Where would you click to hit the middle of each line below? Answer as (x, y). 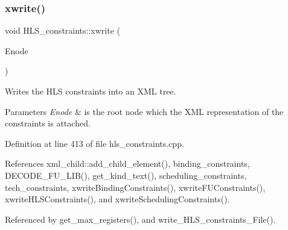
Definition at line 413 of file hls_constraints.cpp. (94, 143)
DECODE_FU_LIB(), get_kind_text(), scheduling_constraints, (126, 175)
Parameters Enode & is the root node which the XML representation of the (144, 111)
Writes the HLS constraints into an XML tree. (91, 91)
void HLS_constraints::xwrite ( (63, 30)
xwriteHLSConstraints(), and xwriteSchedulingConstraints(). (117, 199)
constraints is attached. (48, 123)
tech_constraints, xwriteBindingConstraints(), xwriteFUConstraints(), (135, 187)
